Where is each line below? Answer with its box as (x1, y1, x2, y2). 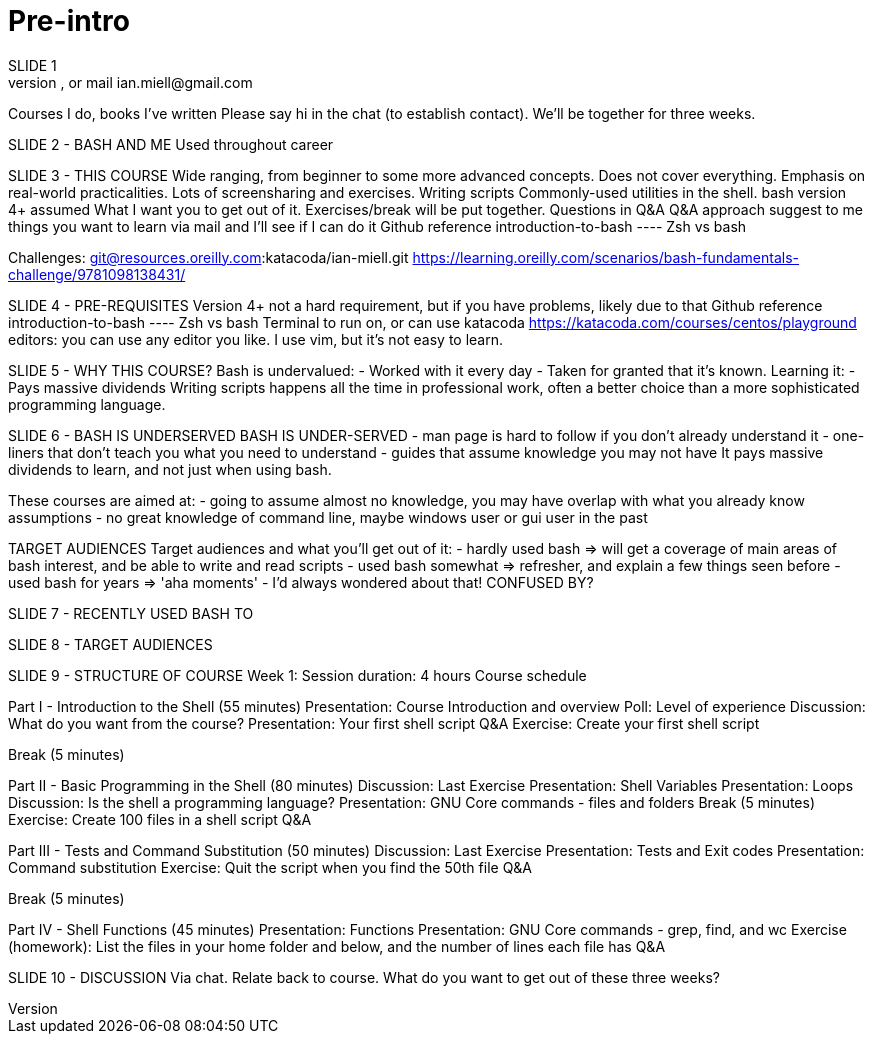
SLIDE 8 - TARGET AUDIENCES (8, 635, 213, 653)
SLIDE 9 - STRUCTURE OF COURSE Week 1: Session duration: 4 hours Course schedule (8, 666, 587, 684)
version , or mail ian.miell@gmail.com (8, 73, 253, 91)
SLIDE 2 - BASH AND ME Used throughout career (8, 135, 334, 153)
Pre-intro (8, 4, 130, 38)
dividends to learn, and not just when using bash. (8, 460, 332, 478)
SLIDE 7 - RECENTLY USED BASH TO (8, 604, 254, 622)
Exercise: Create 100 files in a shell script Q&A (8, 810, 312, 828)
